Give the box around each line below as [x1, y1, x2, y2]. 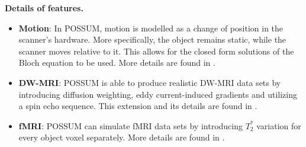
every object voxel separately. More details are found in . [18, 131, 225, 143]
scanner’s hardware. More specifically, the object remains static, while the [18, 33, 286, 46]
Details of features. [5, 2, 83, 14]
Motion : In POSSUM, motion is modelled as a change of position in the [18, 21, 284, 34]
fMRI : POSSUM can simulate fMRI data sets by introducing [18, 119, 243, 132]
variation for [256, 119, 301, 132]
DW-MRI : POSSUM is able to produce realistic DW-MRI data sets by [18, 76, 281, 88]
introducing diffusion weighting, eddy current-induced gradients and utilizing [18, 88, 297, 100]
